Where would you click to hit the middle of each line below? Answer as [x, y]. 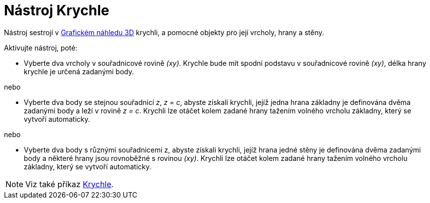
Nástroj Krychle [57, 10]
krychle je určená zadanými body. [79, 71]
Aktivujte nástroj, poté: [41, 48]
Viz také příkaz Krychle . [69, 184]
